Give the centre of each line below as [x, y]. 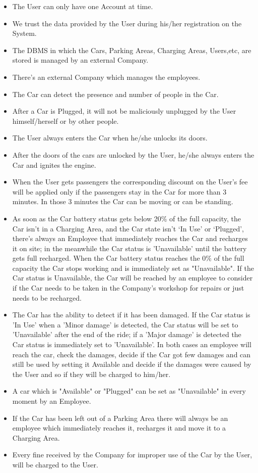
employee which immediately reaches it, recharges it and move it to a [119, 428]
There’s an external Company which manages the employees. [106, 77]
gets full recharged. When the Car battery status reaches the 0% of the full [128, 258]
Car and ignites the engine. [54, 164]
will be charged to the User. [55, 464]
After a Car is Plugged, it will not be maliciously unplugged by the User [124, 111]
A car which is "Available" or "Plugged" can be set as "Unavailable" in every [129, 391]
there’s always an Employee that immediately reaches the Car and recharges [130, 238]
